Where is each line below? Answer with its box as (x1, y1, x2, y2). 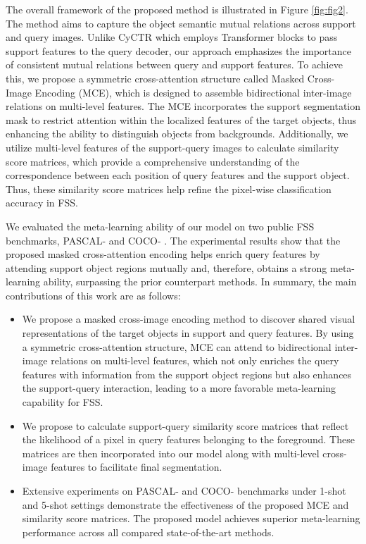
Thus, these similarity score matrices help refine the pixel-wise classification (6, 181, 332, 196)
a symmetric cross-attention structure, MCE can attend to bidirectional (22, 339, 332, 354)
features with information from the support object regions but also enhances (22, 366, 352, 381)
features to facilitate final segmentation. (51, 459, 222, 474)
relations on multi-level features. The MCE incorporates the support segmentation (6, 99, 360, 113)
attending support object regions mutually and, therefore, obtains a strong (6, 260, 327, 275)
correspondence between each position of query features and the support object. (6, 168, 350, 183)
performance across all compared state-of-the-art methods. (22, 524, 274, 539)
